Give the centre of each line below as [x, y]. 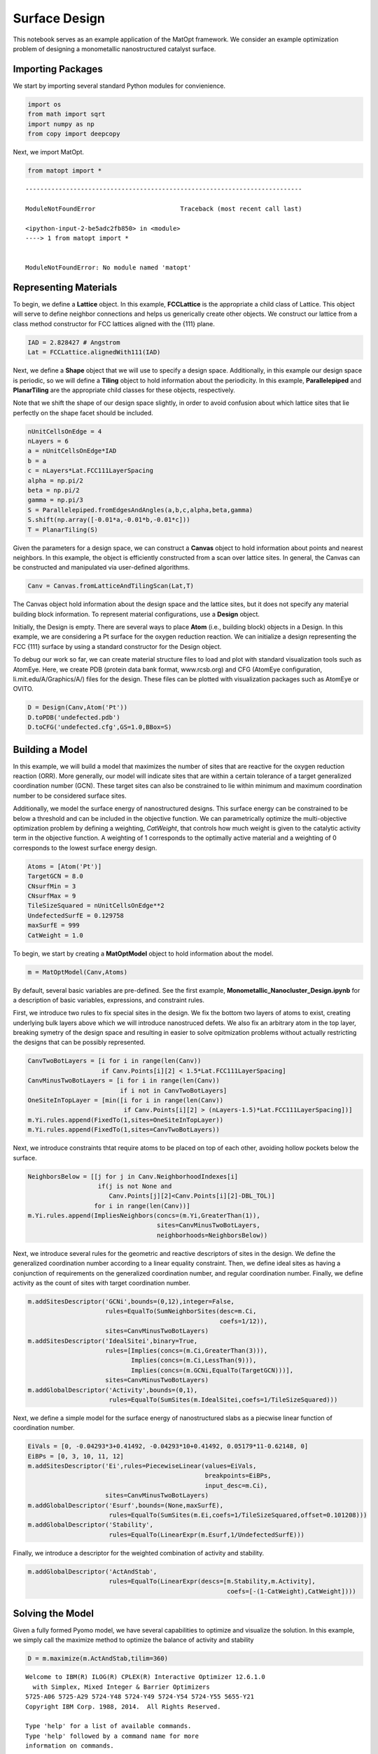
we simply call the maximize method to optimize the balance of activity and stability [133, 1640]
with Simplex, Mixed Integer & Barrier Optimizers [121, 1687]
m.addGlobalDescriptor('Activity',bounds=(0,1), [113, 1390]
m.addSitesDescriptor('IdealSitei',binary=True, [113, 1341]
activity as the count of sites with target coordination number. [101, 1283]
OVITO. [23, 689]
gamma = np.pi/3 [56, 500]
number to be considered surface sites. [70, 796]
